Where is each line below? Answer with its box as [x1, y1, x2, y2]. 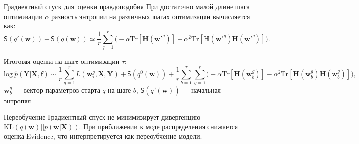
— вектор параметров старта [14, 84, 100, 95]
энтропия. [4, 95, 33, 105]
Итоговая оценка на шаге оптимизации [4, 56, 120, 66]
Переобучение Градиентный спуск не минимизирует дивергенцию [4, 112, 201, 122]
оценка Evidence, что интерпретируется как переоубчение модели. [4, 131, 202, 141]
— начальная [182, 84, 221, 95]
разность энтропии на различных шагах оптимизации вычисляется [51, 11, 250, 21]
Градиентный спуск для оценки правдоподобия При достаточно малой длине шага [4, 1, 250, 11]
